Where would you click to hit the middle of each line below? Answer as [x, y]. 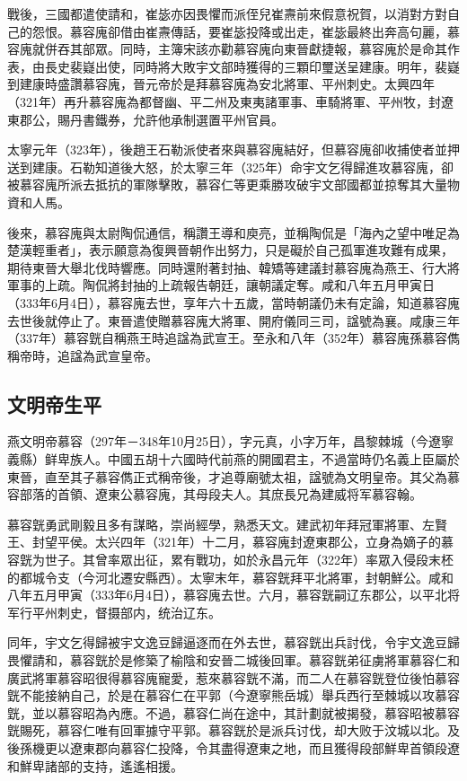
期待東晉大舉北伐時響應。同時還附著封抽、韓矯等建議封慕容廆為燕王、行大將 [233, 267]
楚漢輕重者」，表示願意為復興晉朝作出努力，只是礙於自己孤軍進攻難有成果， [230, 250]
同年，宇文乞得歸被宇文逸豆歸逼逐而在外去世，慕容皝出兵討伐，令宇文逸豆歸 [233, 642]
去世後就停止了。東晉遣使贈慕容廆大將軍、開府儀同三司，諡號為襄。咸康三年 [233, 320]
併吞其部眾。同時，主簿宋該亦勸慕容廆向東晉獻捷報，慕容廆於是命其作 [252, 49]
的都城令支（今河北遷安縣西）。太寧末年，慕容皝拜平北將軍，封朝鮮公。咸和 [230, 577]
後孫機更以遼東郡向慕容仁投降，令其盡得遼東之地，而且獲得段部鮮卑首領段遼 [233, 747]
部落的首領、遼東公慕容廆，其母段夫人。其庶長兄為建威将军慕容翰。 [220, 494]
